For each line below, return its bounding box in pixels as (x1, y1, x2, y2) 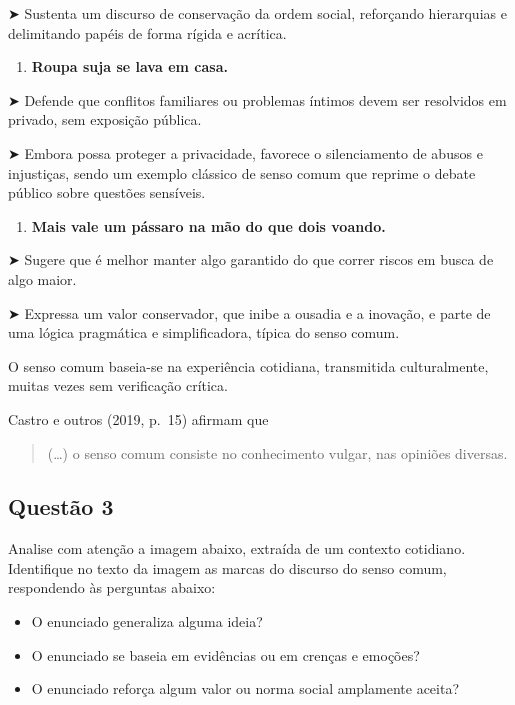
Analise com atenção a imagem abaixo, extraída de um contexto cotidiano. (8, 538, 466, 559)
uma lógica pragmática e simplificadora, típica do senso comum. (8, 322, 400, 343)
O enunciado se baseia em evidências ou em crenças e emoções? (31, 644, 420, 665)
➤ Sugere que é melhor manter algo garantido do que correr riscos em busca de (8, 249, 494, 270)
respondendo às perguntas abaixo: (8, 577, 216, 598)
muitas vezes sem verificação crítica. (8, 375, 228, 396)
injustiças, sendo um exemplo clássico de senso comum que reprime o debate (8, 162, 476, 183)
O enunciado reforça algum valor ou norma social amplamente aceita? (31, 678, 460, 699)
